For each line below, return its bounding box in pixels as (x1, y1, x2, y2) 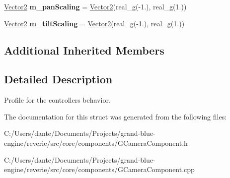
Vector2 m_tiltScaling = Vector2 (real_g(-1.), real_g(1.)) (4, 18, 185, 28)
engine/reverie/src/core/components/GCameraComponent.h (4, 137, 188, 148)
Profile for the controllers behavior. (4, 95, 111, 105)
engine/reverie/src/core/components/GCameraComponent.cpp (4, 164, 195, 175)
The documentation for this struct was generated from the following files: (4, 111, 227, 121)
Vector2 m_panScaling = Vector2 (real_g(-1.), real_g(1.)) (4, 1, 187, 11)
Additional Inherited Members (4, 42, 164, 58)
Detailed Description (4, 71, 113, 87)
